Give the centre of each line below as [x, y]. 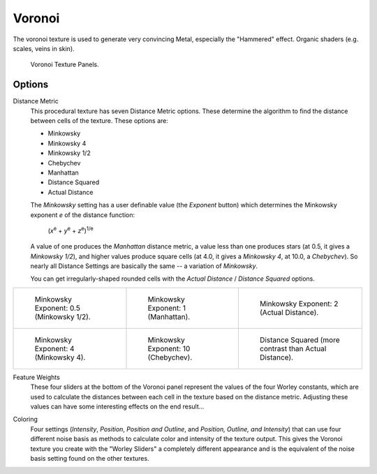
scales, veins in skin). [44, 48]
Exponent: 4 [54, 348]
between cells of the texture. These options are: [99, 121]
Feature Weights [37, 377]
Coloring [25, 420]
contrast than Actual [293, 348]
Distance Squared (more [300, 340]
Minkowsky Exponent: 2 [299, 304]
